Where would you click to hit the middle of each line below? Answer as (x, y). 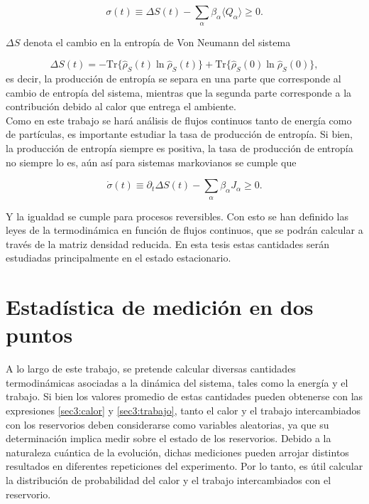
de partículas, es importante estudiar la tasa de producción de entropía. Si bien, (179, 134)
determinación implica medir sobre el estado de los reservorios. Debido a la (169, 438)
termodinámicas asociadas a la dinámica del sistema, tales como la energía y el (177, 382)
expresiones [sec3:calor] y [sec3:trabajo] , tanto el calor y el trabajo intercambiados (183, 411)
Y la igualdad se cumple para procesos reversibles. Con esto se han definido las (177, 216)
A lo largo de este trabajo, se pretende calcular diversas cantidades (151, 369)
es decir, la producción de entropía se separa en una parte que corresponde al (174, 78)
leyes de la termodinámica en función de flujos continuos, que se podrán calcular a (184, 230)
